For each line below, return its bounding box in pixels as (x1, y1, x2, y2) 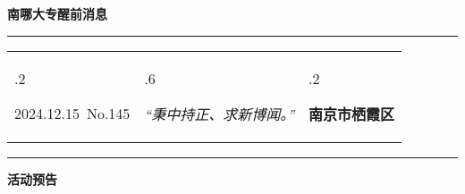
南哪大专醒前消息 (7, 4, 107, 22)
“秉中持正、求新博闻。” (144, 103, 295, 124)
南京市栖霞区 (309, 103, 395, 124)
